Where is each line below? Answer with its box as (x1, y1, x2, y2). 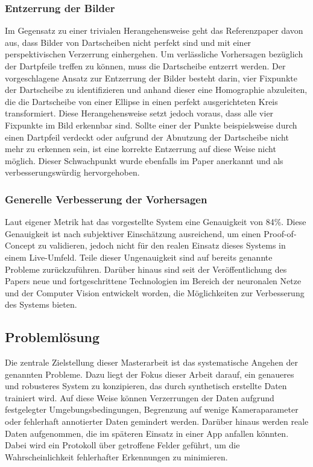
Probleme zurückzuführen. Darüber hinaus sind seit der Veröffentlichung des (5, 262, 287, 275)
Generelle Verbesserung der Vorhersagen (5, 191, 207, 206)
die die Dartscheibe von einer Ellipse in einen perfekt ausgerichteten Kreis (5, 95, 278, 107)
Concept (5, 239, 36, 252)
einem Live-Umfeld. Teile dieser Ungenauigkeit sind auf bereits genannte (5, 250, 273, 263)
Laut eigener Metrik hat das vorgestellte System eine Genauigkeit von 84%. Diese (5, 215, 306, 228)
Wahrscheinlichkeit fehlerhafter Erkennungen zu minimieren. (5, 450, 228, 463)
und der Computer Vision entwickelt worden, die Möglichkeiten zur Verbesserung (5, 286, 305, 299)
